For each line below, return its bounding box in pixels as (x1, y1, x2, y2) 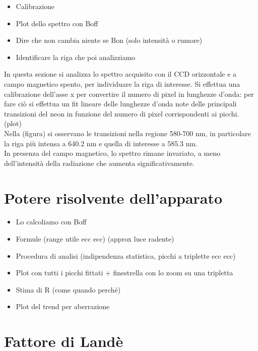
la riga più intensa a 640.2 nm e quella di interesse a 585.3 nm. (4, 138, 198, 148)
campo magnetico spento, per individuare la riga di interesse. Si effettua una (4, 78, 240, 89)
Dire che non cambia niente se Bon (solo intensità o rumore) (16, 35, 203, 45)
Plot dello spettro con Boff (16, 18, 98, 28)
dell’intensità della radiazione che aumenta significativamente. (4, 157, 195, 168)
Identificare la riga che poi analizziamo (16, 51, 136, 62)
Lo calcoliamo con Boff (16, 216, 87, 227)
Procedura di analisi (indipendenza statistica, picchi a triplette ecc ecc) (16, 250, 236, 261)
